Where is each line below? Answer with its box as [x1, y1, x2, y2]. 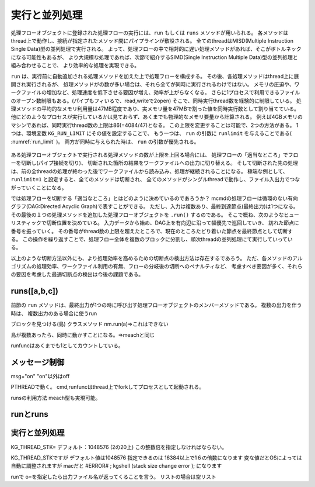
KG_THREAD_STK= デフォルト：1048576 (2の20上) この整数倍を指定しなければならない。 [10, 443, 228, 450]
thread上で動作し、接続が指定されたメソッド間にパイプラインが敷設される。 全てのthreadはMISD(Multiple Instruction [10, 37, 294, 44]
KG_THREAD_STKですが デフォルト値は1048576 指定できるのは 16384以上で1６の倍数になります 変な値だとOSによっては [10, 454, 302, 461]
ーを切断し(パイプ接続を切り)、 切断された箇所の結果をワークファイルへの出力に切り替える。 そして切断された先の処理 [10, 160, 299, 167]
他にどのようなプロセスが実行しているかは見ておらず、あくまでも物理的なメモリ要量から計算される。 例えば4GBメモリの [10, 113, 303, 120]
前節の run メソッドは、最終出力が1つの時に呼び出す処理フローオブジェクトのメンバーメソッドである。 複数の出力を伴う [10, 302, 303, 309]
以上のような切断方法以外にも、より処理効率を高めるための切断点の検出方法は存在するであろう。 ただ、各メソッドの [10, 254, 293, 261]
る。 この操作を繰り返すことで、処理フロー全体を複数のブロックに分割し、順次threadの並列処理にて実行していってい [10, 236, 293, 243]
